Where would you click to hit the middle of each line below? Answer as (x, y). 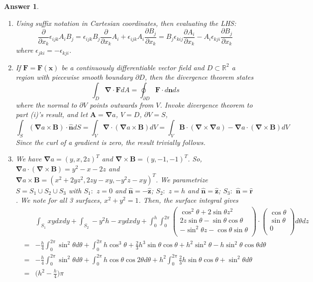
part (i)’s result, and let (52, 114)
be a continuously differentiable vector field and (133, 67)
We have (29, 159)
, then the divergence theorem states (199, 77)
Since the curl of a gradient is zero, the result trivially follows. (110, 142)
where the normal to (46, 104)
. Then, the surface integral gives (188, 200)
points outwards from (122, 104)
